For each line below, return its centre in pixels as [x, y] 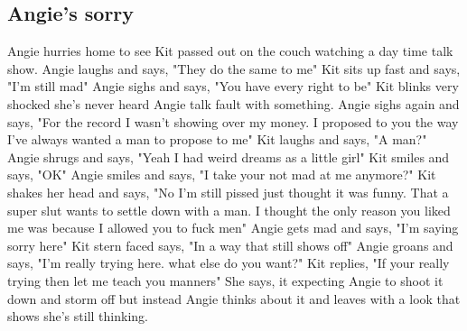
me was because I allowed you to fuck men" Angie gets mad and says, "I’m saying [233, 228]
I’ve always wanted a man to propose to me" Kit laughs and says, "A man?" [217, 139]
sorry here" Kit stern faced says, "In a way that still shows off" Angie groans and [230, 245]
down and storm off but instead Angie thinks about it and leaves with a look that [234, 298]
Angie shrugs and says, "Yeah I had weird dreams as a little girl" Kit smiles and [229, 156]
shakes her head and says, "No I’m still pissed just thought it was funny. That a [228, 192]
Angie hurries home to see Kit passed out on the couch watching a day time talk [230, 51]
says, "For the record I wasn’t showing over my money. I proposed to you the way [233, 121]
